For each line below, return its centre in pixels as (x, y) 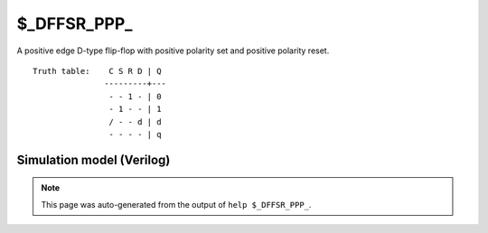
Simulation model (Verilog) (94, 159)
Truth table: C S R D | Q (97, 71)
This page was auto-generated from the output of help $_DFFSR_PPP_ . (176, 204)
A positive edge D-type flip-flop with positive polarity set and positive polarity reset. (173, 51)
